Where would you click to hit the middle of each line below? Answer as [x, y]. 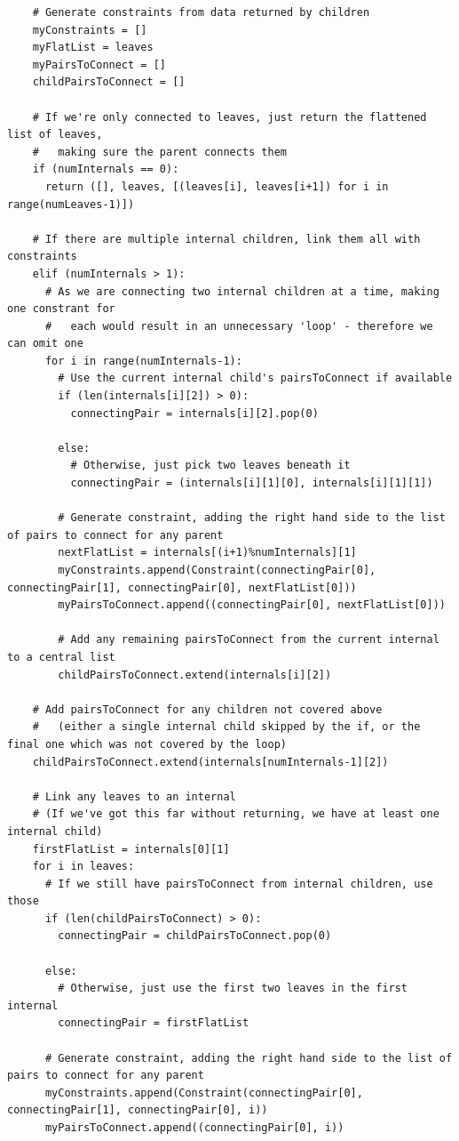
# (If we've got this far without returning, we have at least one [236, 814]
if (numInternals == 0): [106, 169]
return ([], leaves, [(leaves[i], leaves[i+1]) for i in [217, 186]
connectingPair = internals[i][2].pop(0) [194, 413]
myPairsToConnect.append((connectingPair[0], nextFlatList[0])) [252, 605]
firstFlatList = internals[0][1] [131, 849]
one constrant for [61, 309]
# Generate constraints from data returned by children [201, 12]
